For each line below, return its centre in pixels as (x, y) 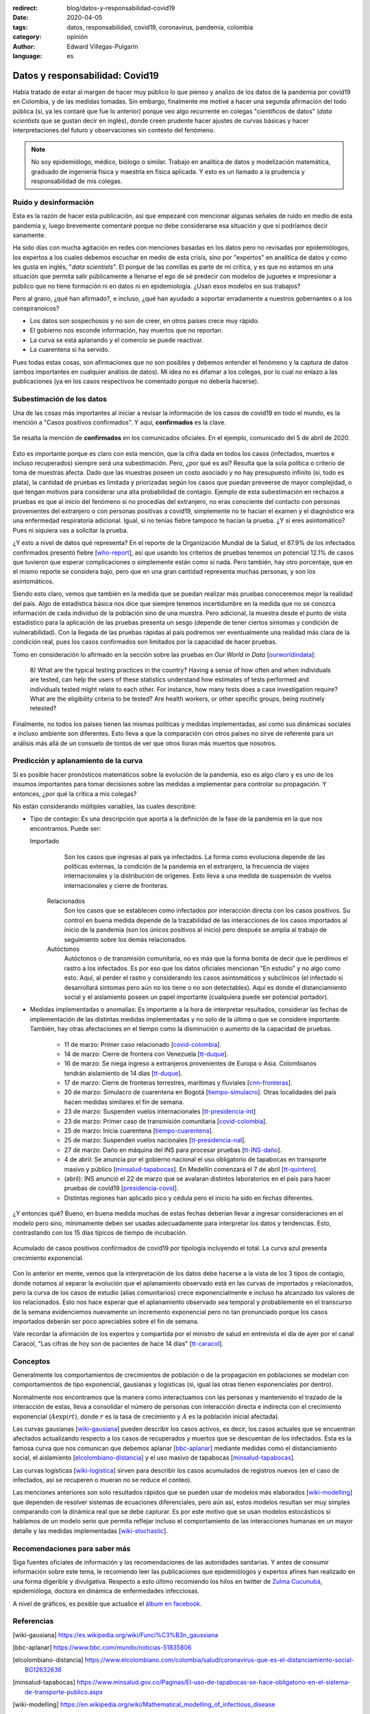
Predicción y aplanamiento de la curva (78, 761)
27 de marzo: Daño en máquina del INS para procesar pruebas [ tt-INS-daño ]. (173, 1150)
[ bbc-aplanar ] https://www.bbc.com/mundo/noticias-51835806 (102, 1647)
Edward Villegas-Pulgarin (102, 46)
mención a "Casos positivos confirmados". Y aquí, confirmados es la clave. (119, 422)
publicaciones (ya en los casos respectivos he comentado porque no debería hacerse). (136, 381)
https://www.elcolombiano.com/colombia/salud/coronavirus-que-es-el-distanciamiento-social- (219, 1660)
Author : (24, 46)
